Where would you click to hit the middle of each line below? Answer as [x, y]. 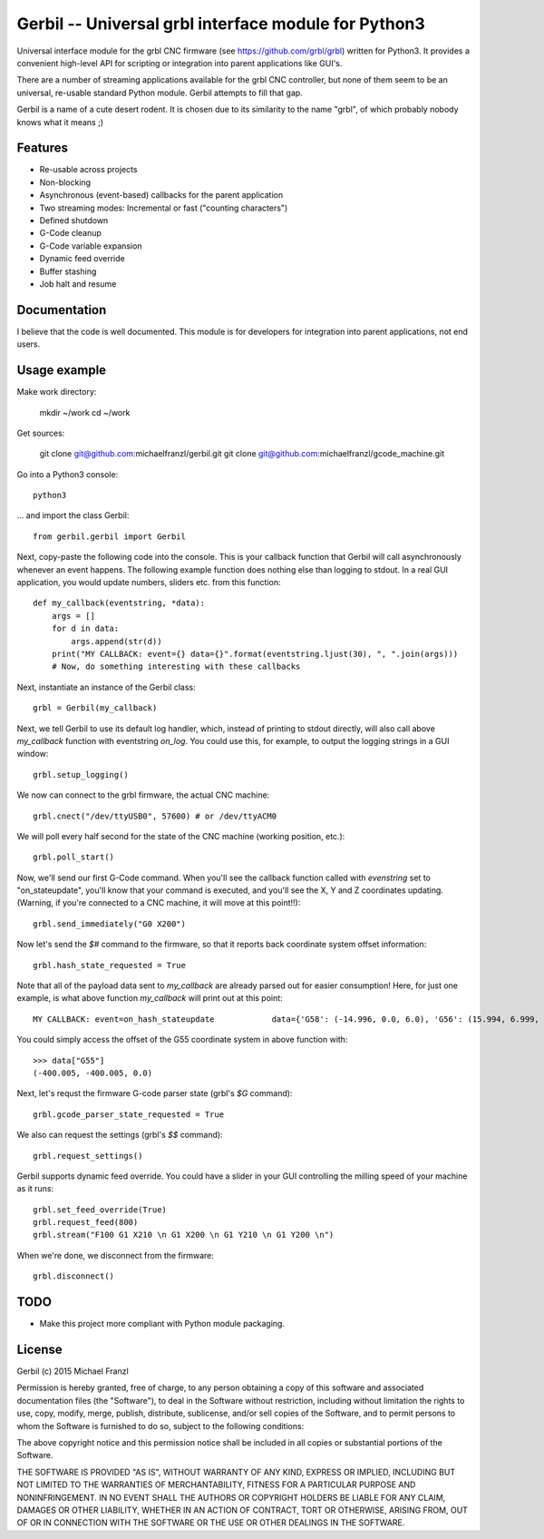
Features [42, 148]
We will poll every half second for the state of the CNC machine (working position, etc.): [181, 836]
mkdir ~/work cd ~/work [85, 412]
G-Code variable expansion [91, 246]
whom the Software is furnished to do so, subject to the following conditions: [160, 1426]
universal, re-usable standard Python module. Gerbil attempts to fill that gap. [160, 93]
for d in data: [85, 629]
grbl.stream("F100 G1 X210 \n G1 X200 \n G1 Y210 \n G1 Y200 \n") [184, 1235]
